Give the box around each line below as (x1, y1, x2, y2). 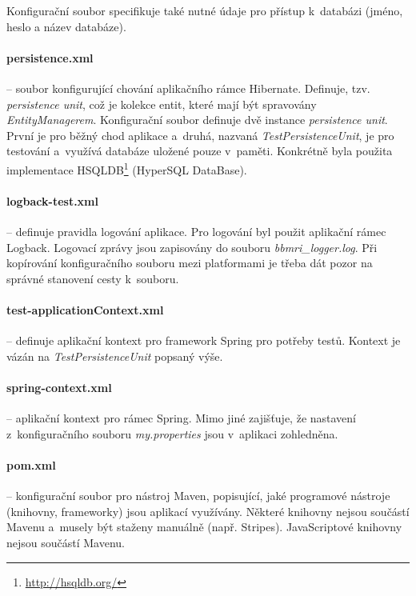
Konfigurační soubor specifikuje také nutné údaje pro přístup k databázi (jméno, (6, 2, 403, 18)
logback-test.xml (6, 192, 98, 209)
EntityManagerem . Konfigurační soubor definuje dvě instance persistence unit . (6, 111, 388, 128)
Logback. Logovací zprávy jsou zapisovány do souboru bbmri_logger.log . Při (6, 238, 378, 255)
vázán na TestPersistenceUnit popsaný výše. (6, 347, 223, 364)
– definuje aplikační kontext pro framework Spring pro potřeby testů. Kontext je (6, 332, 401, 349)
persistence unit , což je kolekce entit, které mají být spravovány (6, 95, 317, 112)
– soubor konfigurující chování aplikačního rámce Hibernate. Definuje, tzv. (6, 79, 370, 96)
